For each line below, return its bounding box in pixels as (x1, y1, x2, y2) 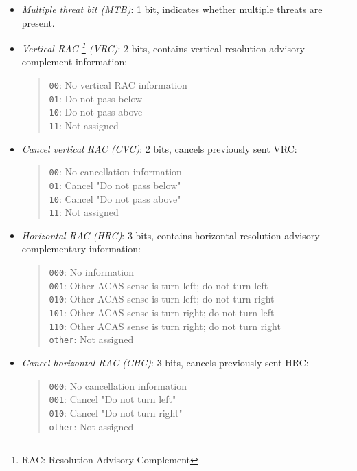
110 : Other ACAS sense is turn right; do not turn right (49, 318, 281, 333)
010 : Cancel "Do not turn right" (49, 405, 183, 419)
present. (21, 15, 55, 30)
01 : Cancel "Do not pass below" (49, 177, 181, 192)
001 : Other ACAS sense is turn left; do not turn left (49, 278, 268, 292)
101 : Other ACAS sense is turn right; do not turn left (49, 305, 275, 320)
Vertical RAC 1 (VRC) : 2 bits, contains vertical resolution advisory (21, 39, 305, 55)
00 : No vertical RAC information (49, 78, 187, 92)
